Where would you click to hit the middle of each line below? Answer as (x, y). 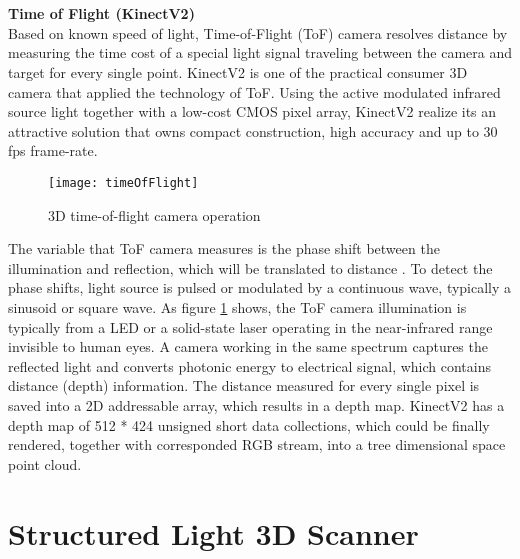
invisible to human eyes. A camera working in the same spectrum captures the (248, 346)
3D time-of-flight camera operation (154, 214)
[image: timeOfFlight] (123, 182)
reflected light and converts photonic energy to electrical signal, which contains (249, 365)
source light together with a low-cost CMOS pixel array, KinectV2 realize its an (252, 111)
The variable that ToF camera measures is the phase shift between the (224, 248)
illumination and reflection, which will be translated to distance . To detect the (250, 267)
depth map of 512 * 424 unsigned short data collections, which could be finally (249, 424)
